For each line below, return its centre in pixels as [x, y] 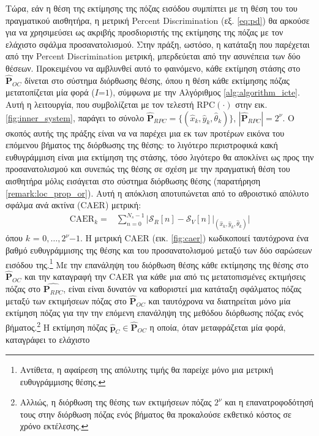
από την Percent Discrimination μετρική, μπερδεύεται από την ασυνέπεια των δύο [153, 56]
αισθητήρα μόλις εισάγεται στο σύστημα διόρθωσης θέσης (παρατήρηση [133, 180]
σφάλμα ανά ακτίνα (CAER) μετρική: [73, 205]
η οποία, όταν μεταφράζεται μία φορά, [218, 327]
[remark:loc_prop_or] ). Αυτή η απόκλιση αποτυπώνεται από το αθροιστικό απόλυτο [157, 193]
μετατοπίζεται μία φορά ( [50, 92]
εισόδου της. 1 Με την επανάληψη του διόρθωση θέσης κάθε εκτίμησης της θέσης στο [157, 263]
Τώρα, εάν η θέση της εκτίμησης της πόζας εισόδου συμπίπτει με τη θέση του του [152, 8]
